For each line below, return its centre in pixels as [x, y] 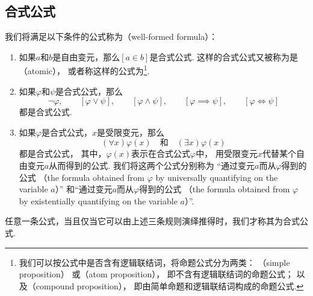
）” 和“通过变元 [84, 189]
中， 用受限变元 [227, 153]
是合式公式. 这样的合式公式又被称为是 [224, 56]
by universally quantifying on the [217, 177]
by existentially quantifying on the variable [98, 200]
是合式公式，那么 [89, 91]
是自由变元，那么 [86, 56]
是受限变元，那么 [130, 132]
